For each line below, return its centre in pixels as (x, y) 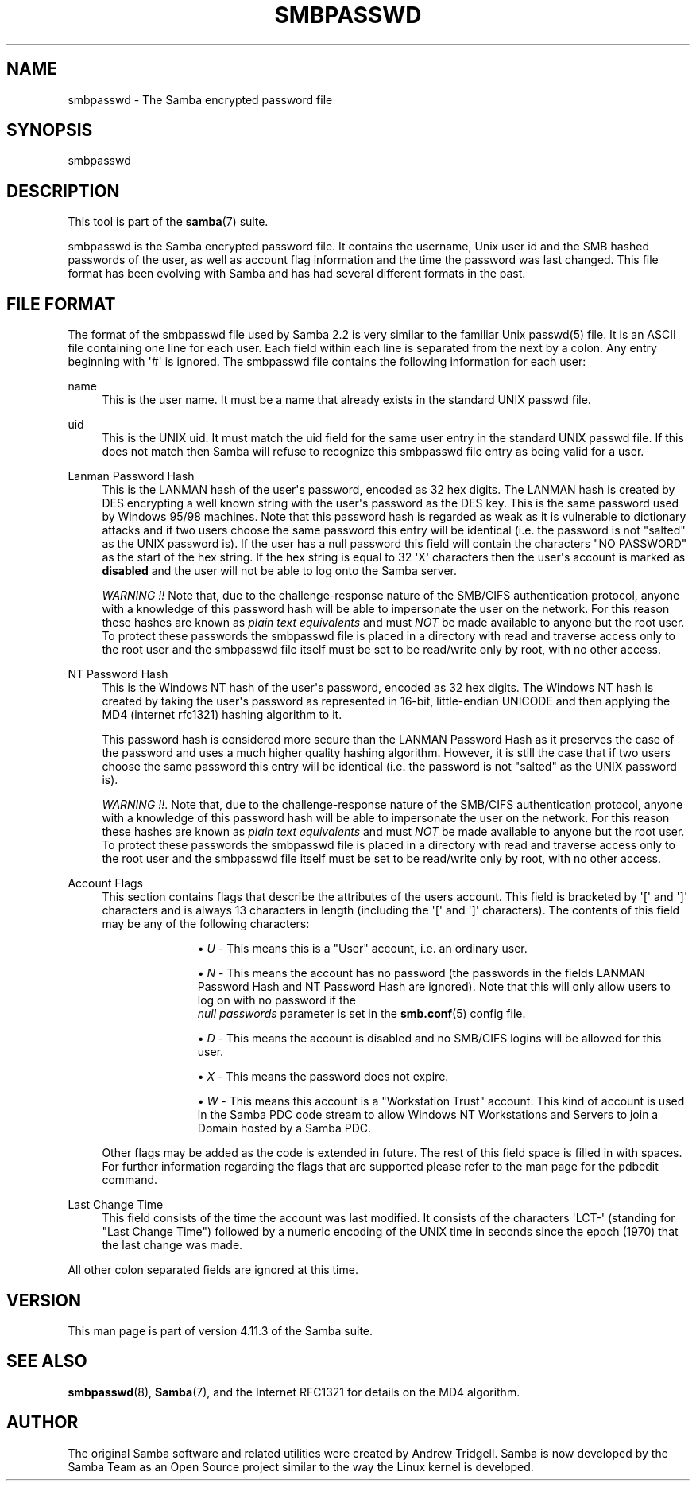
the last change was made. (172, 1245)
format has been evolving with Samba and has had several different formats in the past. (297, 274)
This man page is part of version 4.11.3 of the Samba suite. (220, 1330)
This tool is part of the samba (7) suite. (168, 222)
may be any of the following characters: (206, 924)
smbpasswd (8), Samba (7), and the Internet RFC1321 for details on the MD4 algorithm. (294, 1392)
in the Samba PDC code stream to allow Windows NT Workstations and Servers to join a (428, 1115)
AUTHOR (43, 1423)
